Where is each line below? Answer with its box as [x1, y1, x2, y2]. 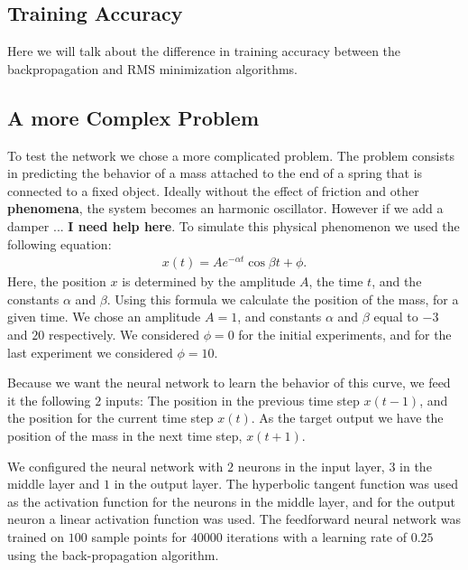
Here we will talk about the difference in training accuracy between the [7, 42, 401, 61]
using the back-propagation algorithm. [7, 545, 219, 564]
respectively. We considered [48, 325, 199, 344]
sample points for [91, 527, 187, 546]
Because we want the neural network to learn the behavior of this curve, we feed [7, 373, 451, 392]
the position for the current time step [7, 408, 214, 427]
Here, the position [7, 272, 106, 291]
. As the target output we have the [251, 408, 444, 427]
